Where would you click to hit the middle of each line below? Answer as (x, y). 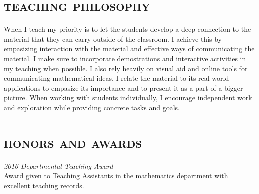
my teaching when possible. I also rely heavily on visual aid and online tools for (126, 68)
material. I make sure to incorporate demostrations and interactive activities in (125, 58)
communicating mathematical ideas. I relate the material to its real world (117, 78)
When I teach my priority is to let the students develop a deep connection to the (128, 29)
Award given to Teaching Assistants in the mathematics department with (116, 176)
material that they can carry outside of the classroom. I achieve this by (113, 39)
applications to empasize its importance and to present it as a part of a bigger (124, 88)
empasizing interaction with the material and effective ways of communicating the (129, 49)
